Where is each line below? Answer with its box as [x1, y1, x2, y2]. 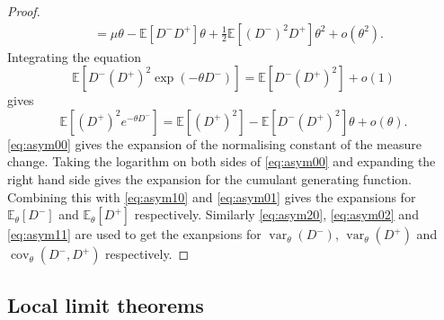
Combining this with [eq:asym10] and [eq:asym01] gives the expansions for [7, 187, 416, 206]
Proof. [7, 2, 40, 20]
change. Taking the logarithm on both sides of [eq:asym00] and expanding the [7, 152, 436, 171]
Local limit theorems [7, 290, 204, 318]
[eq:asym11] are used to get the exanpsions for [7, 225, 262, 244]
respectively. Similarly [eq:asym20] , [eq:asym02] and [134, 205, 419, 224]
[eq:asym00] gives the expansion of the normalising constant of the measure [7, 134, 422, 153]
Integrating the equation [7, 47, 142, 66]
